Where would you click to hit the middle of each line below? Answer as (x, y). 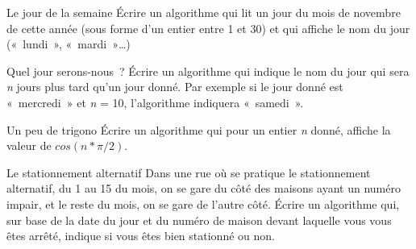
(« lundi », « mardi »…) (69, 44)
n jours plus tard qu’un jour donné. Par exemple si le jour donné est (175, 87)
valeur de (29, 145)
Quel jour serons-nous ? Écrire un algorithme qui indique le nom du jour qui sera (208, 71)
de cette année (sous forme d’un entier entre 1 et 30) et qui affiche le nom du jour (208, 28)
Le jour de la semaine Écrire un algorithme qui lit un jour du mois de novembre (204, 12)
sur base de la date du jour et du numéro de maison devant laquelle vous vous (199, 220)
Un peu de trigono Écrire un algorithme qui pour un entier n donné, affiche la (199, 129)
